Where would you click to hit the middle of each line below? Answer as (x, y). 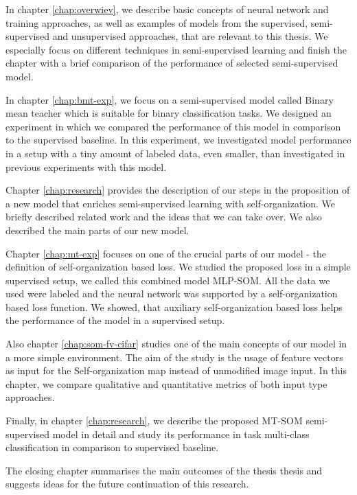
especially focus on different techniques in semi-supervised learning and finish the (176, 49)
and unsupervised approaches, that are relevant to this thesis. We (190, 36)
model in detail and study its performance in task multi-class (181, 434)
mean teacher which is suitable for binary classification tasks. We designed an (169, 113)
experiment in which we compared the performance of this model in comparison (173, 126)
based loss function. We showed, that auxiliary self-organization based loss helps (174, 307)
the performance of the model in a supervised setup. (115, 320)
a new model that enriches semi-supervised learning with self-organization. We (171, 203)
